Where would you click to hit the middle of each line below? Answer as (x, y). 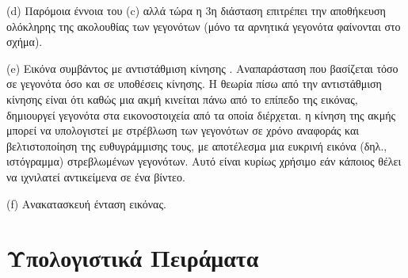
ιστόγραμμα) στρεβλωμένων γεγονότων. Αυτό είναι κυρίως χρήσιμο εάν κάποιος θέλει (204, 161)
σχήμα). (25, 42)
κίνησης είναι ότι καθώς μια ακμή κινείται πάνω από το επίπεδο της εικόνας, (182, 99)
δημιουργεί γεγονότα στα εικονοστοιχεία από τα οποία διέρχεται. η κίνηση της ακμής (201, 114)
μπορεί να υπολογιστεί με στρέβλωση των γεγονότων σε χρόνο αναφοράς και (183, 130)
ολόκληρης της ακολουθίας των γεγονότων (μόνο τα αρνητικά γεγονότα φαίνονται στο (204, 26)
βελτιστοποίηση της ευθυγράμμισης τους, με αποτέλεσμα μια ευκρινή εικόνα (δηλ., (197, 145)
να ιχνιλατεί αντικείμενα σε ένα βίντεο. (96, 176)
